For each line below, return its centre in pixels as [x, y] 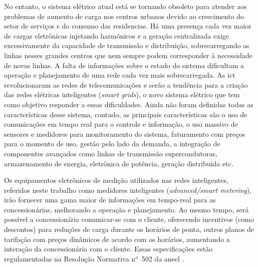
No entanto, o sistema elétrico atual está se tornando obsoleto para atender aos [125, 6]
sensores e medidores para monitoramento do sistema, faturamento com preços [124, 133]
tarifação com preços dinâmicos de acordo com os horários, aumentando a [117, 239]
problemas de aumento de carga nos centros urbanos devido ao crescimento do [124, 16]
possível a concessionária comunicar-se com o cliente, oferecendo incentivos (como [129, 219]
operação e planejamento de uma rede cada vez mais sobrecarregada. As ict [120, 75]
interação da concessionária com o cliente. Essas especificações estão [108, 249]
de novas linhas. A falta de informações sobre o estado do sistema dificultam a [124, 65]
